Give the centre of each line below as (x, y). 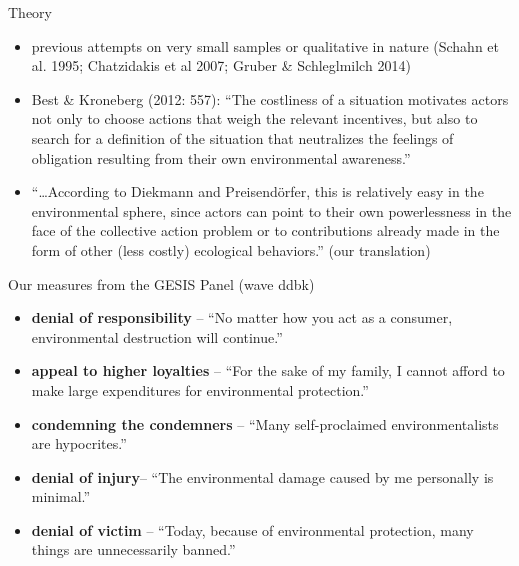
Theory (30, 12)
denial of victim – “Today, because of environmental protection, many (252, 529)
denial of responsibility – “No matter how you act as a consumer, (242, 317)
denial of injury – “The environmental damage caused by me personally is (262, 476)
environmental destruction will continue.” (157, 336)
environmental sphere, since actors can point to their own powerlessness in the (271, 210)
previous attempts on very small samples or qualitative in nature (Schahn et (265, 45)
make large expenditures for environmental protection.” (200, 389)
